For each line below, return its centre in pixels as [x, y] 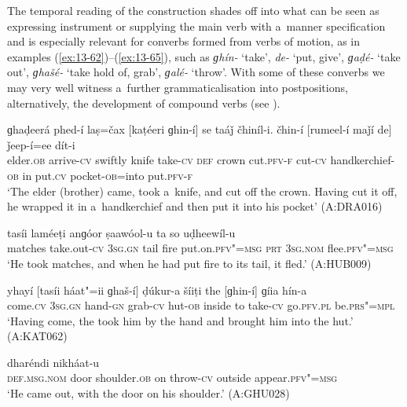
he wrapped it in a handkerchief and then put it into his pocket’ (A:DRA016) [195, 206]
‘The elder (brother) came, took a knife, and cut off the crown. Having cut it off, [202, 191]
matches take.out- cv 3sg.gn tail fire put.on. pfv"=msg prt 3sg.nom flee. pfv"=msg [200, 248]
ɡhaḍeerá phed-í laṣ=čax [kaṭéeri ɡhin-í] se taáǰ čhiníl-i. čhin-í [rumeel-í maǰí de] [200, 129]
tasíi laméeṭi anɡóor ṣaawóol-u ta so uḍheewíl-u [121, 232]
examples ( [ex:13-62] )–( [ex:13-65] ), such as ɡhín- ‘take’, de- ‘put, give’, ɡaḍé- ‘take [204, 56]
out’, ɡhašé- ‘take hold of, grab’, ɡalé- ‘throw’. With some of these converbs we [196, 72]
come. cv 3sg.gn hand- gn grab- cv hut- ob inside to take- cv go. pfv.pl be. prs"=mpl [201, 305]
